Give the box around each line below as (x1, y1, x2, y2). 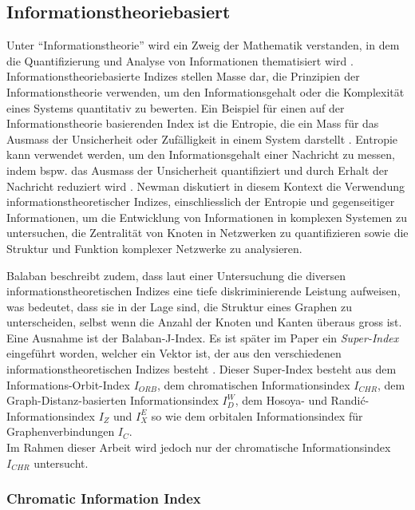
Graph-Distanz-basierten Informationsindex (6, 392, 219, 409)
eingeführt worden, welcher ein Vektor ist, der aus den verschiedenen (6, 345, 342, 362)
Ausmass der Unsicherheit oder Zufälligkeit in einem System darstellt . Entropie (6, 130, 398, 147)
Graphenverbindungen (6, 423, 115, 440)
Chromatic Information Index (6, 488, 201, 508)
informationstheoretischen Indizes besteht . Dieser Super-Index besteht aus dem (6, 361, 397, 378)
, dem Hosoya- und (235, 392, 327, 409)
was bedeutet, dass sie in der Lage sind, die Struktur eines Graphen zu (6, 298, 352, 314)
